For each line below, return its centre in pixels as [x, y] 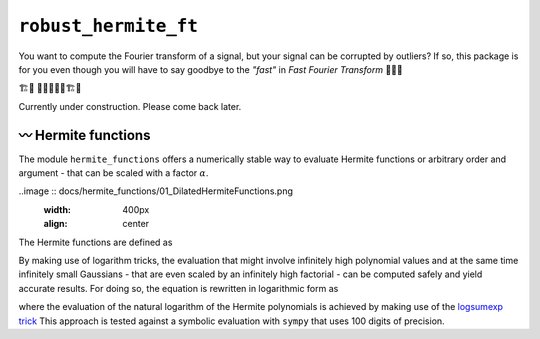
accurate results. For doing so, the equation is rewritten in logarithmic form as [178, 288]
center [136, 224]
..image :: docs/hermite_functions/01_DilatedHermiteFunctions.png [156, 191]
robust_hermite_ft [108, 26]
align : [55, 224]
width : [57, 209]
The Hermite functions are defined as [95, 242]
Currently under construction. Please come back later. [130, 106]
